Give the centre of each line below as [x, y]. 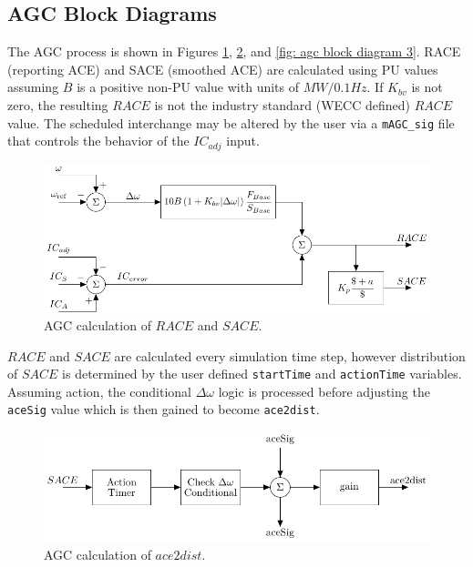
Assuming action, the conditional [100, 391]
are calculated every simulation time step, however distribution [290, 355]
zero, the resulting [58, 104]
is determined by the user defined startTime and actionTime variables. [262, 374]
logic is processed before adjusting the [324, 391]
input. [243, 141]
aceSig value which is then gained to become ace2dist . [164, 409]
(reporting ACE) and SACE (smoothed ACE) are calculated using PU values [223, 69]
